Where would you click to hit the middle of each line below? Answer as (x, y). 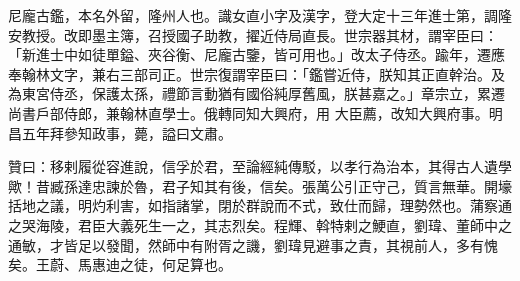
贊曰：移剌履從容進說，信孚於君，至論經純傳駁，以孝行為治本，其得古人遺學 (260, 166)
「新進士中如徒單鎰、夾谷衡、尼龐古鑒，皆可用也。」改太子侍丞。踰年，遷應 (256, 54)
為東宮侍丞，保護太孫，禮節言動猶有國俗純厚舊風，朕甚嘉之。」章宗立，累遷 (256, 93)
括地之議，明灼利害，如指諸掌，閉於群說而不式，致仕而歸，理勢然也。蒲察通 (260, 205)
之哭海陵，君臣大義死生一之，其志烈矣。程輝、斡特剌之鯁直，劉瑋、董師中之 (260, 224)
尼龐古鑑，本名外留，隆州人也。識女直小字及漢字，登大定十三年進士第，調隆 (260, 15)
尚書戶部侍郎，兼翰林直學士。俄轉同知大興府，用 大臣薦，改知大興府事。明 (255, 112)
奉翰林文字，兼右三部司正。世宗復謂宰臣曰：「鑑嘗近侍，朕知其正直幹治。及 (256, 73)
